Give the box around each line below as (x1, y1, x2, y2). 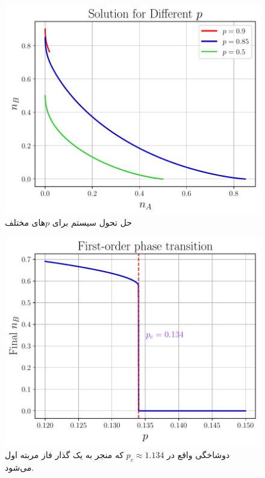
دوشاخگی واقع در (167, 448, 230, 460)
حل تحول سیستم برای (52, 216, 132, 229)
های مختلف (5, 216, 46, 229)
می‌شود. (5, 460, 34, 473)
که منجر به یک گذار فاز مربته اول (5, 448, 124, 460)
